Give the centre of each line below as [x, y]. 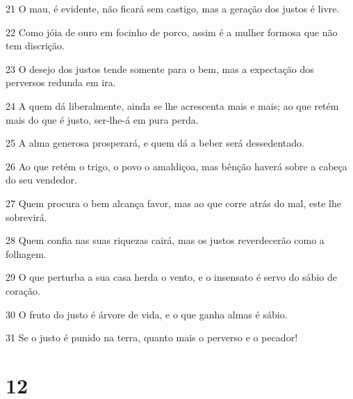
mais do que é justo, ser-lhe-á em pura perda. [102, 119]
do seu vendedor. [41, 180]
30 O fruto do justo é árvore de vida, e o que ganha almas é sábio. [147, 314]
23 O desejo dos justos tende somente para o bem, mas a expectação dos [160, 68]
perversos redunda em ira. [61, 82]
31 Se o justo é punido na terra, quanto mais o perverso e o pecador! [152, 337]
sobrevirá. [26, 217]
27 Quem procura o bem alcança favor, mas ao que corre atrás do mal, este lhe [174, 203]
